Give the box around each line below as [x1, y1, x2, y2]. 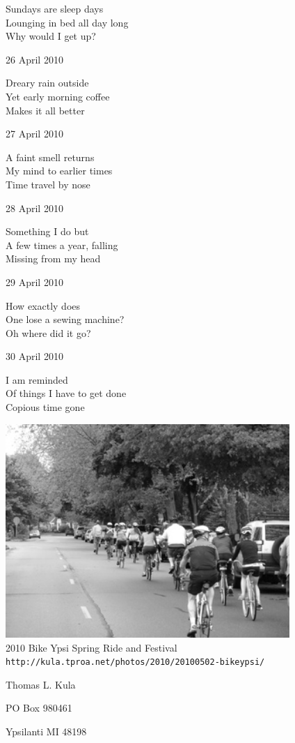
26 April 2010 [6, 52, 63, 66]
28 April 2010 [6, 200, 63, 215]
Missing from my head [6, 251, 101, 266]
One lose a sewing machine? [6, 312, 125, 327]
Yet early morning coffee [6, 89, 110, 103]
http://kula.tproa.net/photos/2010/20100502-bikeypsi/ [6, 657, 265, 668]
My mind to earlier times [6, 163, 113, 178]
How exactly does [6, 298, 81, 313]
